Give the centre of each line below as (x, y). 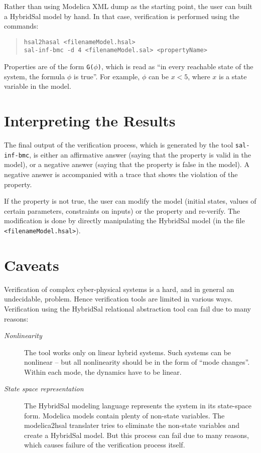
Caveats (32, 265)
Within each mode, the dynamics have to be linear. (103, 371)
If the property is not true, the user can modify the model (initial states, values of (130, 201)
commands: (21, 26)
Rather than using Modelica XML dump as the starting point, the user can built (128, 6)
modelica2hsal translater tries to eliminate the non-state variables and (132, 425)
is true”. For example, (107, 76)
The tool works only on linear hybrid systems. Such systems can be (128, 352)
